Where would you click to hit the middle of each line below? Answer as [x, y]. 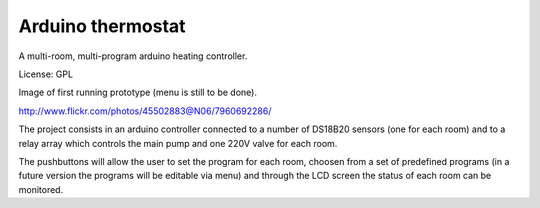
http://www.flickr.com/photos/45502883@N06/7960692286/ [145, 111]
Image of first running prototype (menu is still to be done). [137, 92]
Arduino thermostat [102, 26]
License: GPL [46, 74]
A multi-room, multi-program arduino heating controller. [133, 56]
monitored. [41, 189]
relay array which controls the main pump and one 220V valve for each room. [178, 143]
